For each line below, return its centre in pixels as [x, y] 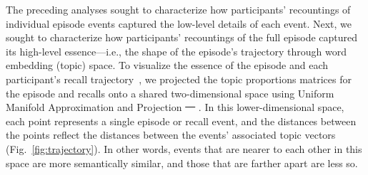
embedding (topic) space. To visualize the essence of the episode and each [167, 65]
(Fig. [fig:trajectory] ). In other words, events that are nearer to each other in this [184, 148]
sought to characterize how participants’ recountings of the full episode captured [182, 37]
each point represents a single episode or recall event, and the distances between [181, 121]
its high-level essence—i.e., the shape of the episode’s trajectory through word [176, 51]
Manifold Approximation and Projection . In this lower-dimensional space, [175, 107]
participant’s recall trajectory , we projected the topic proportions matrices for [179, 79]
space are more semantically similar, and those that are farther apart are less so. [182, 163]
